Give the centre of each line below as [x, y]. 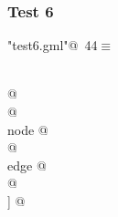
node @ [28, 129]
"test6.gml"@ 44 [53, 45]
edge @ [27, 165]
